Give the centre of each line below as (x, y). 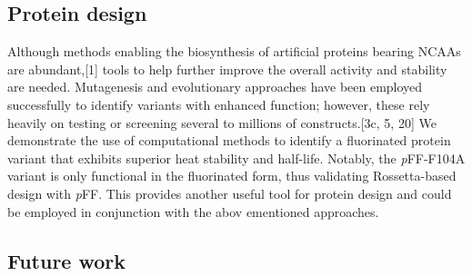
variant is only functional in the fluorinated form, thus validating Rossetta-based (232, 176)
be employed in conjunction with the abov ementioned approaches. (193, 211)
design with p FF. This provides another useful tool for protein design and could (230, 193)
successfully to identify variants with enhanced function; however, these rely (219, 104)
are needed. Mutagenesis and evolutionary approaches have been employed (215, 87)
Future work (67, 260)
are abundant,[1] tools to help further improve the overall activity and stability (227, 69)
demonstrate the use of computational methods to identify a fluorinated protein (229, 140)
